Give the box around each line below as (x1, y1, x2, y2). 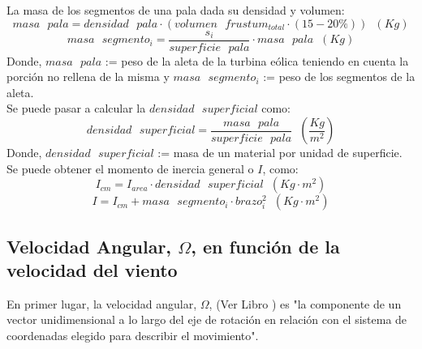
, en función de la (191, 233, 340, 258)
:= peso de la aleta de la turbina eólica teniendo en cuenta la (105, 52, 409, 69)
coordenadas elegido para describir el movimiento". (6, 327, 259, 343)
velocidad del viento (6, 257, 178, 282)
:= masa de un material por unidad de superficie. (157, 144, 403, 161)
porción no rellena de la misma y (6, 68, 170, 85)
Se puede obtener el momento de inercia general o (6, 160, 254, 177)
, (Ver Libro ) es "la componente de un (209, 295, 402, 312)
